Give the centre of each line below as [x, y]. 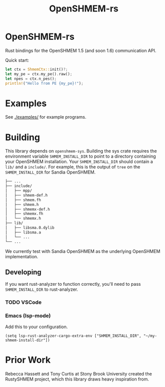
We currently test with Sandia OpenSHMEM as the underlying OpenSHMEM [83, 251]
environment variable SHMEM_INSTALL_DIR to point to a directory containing [81, 156]
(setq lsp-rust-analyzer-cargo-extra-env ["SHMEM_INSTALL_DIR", [73, 336]
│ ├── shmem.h [22, 204]
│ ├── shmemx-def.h [28, 209]
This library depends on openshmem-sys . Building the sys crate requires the [81, 151]
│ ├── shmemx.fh [24, 214]
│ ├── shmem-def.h [27, 195]
